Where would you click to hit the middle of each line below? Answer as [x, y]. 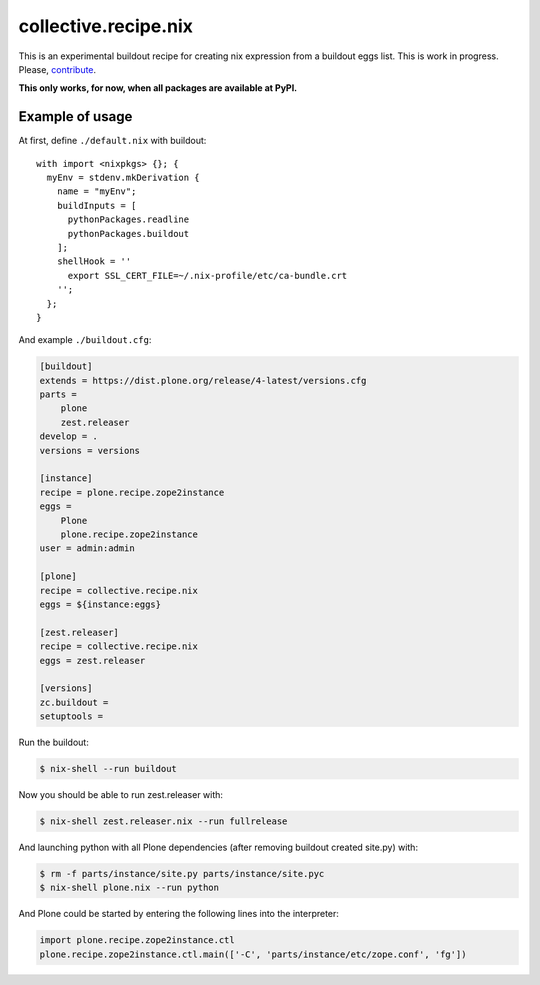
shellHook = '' [94, 261]
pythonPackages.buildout [128, 233]
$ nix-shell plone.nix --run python [129, 888]
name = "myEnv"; [96, 191]
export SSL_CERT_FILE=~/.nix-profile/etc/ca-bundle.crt [207, 275]
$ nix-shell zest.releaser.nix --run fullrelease [163, 821]
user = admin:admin [87, 548]
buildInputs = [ [96, 205]
